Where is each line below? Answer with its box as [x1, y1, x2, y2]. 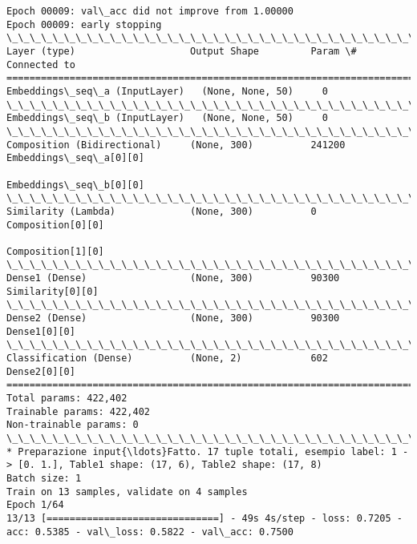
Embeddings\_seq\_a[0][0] [6, 152, 144, 164]
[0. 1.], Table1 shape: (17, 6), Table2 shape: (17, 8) [18, 459, 322, 471]
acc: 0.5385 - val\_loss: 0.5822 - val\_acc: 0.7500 [6, 526, 294, 538]
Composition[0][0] [6, 219, 104, 231]
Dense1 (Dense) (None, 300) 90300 [6, 272, 340, 284]
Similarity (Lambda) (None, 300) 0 [6, 205, 317, 217]
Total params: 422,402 [6, 393, 128, 405]
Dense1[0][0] [6, 325, 75, 337]
